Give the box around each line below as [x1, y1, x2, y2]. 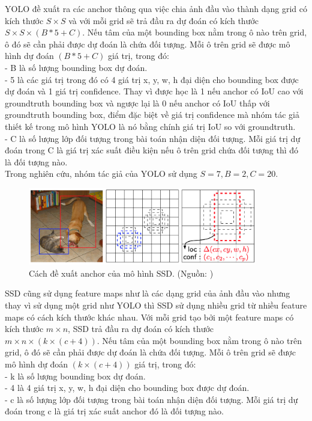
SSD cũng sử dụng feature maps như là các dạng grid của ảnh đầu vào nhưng [5, 287, 290, 300]
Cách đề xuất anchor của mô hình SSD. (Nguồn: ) [29, 266, 214, 279]
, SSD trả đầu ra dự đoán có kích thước [68, 322, 214, 335]
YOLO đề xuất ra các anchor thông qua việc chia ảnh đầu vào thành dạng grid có [5, 2, 307, 14]
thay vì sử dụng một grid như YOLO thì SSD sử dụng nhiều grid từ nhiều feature [5, 299, 307, 312]
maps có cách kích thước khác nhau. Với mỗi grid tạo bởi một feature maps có [5, 310, 294, 323]
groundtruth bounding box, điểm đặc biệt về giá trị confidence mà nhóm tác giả [5, 108, 299, 121]
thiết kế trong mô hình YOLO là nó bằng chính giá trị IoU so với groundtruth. [5, 120, 296, 132]
